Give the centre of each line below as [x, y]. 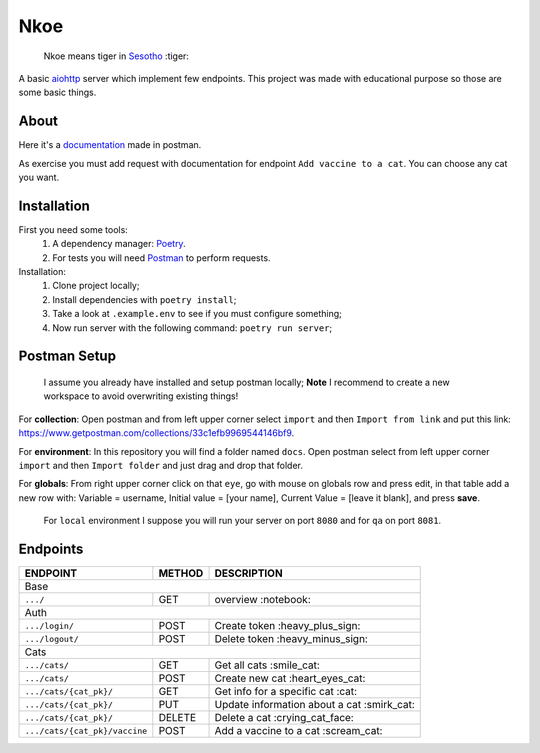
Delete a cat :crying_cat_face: [284, 718]
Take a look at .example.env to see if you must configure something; [197, 314]
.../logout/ [51, 638]
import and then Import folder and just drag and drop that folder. [161, 466]
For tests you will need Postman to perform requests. [161, 257]
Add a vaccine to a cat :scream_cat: [298, 731]
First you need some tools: [73, 229]
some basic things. [57, 92]
